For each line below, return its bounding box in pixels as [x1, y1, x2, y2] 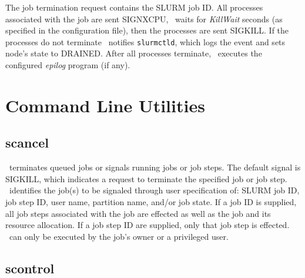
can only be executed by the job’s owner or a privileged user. [9, 230, 229, 242]
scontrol [5, 259, 55, 277]
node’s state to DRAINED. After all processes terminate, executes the [5, 47, 262, 59]
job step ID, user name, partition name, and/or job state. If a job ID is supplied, [5, 195, 297, 207]
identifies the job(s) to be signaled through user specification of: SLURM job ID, [9, 184, 300, 196]
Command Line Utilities [5, 93, 205, 117]
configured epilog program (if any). [5, 59, 130, 71]
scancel [5, 133, 49, 152]
